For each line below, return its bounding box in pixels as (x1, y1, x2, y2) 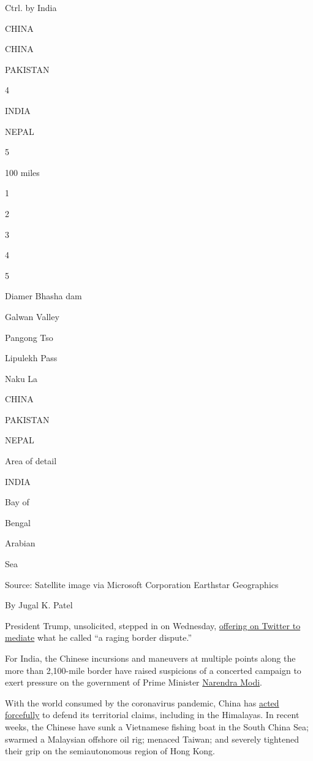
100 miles (5, 166, 40, 178)
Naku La (5, 372, 38, 384)
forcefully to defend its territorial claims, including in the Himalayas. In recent (5, 708, 300, 721)
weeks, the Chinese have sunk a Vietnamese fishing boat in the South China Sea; (5, 720, 309, 733)
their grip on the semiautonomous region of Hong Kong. (5, 744, 215, 757)
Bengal (5, 516, 31, 529)
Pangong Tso (5, 331, 53, 343)
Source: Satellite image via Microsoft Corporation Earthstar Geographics (5, 578, 279, 591)
